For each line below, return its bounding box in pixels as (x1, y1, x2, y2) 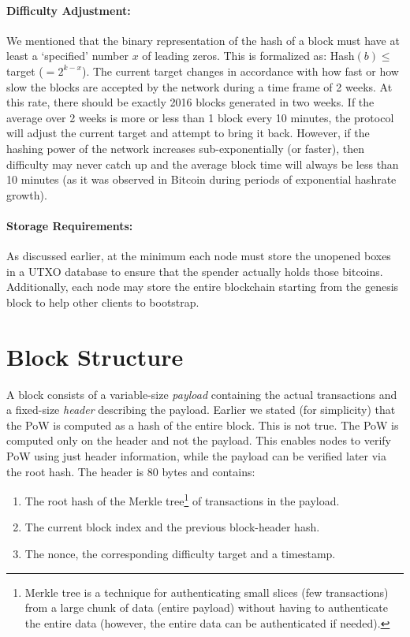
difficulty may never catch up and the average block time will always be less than (6, 155, 399, 172)
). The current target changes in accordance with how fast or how (81, 62, 399, 79)
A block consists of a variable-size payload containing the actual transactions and (6, 386, 397, 402)
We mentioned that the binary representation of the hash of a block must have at (6, 32, 400, 48)
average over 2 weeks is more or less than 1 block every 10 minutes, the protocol (6, 109, 394, 125)
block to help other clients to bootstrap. (6, 293, 199, 310)
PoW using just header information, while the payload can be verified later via (6, 448, 386, 464)
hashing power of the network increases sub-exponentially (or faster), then (6, 140, 365, 156)
